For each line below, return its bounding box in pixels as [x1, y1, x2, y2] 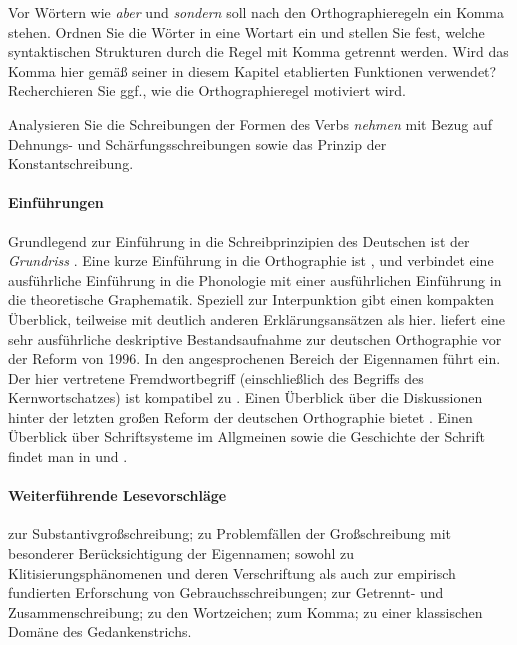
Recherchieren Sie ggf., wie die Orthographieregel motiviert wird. [8, 80, 406, 101]
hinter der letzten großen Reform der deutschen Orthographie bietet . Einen [8, 406, 473, 427]
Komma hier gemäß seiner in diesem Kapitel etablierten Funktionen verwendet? [8, 60, 497, 81]
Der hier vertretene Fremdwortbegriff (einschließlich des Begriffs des [8, 367, 424, 388]
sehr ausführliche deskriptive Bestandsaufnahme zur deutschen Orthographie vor [8, 328, 502, 349]
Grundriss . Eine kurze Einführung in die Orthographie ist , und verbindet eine [8, 250, 494, 271]
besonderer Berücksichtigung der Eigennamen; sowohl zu [8, 543, 355, 564]
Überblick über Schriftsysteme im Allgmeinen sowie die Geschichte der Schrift [8, 426, 485, 447]
